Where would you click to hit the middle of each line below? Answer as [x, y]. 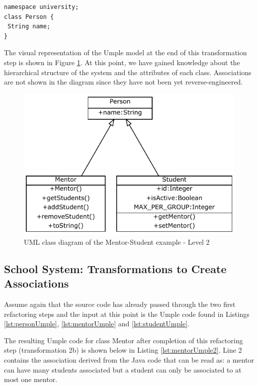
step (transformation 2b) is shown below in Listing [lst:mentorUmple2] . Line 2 [123, 350]
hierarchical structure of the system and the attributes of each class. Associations [128, 72]
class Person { [29, 17]
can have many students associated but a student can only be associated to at [123, 369]
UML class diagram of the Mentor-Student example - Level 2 [117, 241]
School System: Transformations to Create [115, 268]
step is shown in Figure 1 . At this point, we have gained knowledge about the [122, 62]
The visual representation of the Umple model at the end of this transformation [126, 52]
